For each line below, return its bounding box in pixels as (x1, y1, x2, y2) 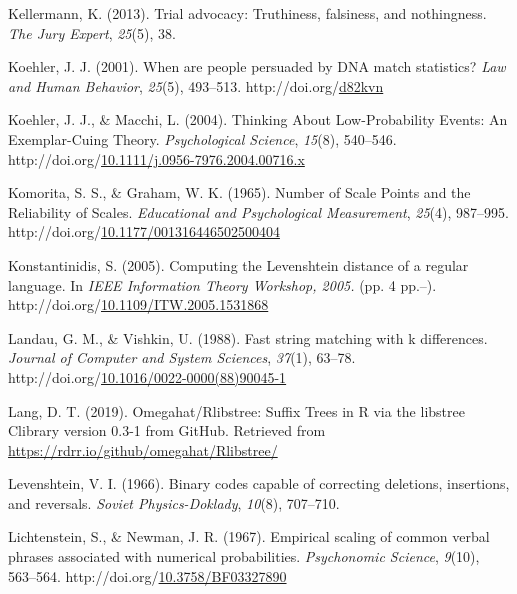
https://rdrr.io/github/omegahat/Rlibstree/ (8, 439, 278, 460)
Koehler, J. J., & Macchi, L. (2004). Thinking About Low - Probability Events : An (8, 109, 508, 130)
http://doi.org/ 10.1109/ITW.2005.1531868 (8, 294, 269, 315)
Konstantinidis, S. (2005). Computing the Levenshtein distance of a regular (8, 254, 469, 275)
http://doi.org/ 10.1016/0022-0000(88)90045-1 (8, 366, 287, 387)
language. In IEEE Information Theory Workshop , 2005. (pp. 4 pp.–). (8, 274, 437, 295)
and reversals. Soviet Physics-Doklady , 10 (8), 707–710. (8, 492, 340, 513)
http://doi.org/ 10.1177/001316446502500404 (8, 221, 280, 242)
